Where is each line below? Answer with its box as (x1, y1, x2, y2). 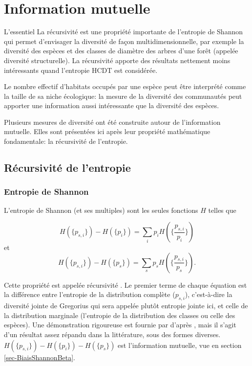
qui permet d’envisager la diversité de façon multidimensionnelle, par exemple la (4, 36, 244, 46)
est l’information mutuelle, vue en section (118, 340, 242, 350)
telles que (208, 205, 236, 215)
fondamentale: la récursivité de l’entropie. (4, 136, 128, 146)
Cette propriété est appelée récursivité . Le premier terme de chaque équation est (4, 279, 247, 290)
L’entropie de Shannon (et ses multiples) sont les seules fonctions (4, 205, 198, 215)
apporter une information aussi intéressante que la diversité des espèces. (4, 100, 219, 111)
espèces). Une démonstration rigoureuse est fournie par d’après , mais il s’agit (4, 320, 236, 330)
